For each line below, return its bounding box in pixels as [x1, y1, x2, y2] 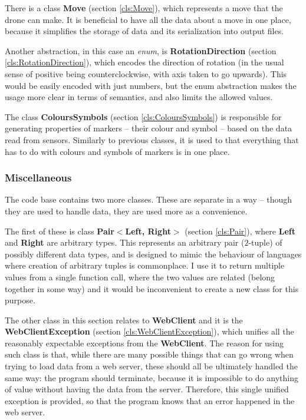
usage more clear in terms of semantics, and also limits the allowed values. [5, 91, 273, 103]
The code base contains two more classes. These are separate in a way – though [5, 193, 292, 206]
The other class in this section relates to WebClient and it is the [5, 313, 243, 326]
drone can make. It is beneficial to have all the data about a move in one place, [5, 13, 291, 25]
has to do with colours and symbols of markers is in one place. [5, 145, 230, 157]
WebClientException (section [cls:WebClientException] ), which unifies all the [5, 325, 294, 338]
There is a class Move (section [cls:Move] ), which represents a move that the [5, 2, 283, 14]
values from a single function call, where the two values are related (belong [5, 270, 275, 283]
